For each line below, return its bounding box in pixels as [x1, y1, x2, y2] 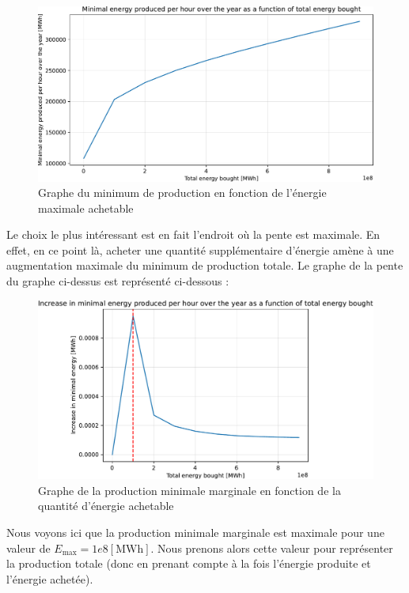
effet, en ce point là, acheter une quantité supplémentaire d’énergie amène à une [6, 241, 394, 258]
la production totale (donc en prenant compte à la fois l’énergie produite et [6, 555, 371, 572]
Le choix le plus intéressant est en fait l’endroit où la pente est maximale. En [6, 226, 381, 243]
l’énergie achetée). [6, 570, 93, 587]
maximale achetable [38, 199, 134, 216]
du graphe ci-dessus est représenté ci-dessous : [6, 273, 229, 289]
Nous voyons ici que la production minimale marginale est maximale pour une [6, 523, 384, 540]
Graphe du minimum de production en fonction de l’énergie [38, 184, 327, 201]
